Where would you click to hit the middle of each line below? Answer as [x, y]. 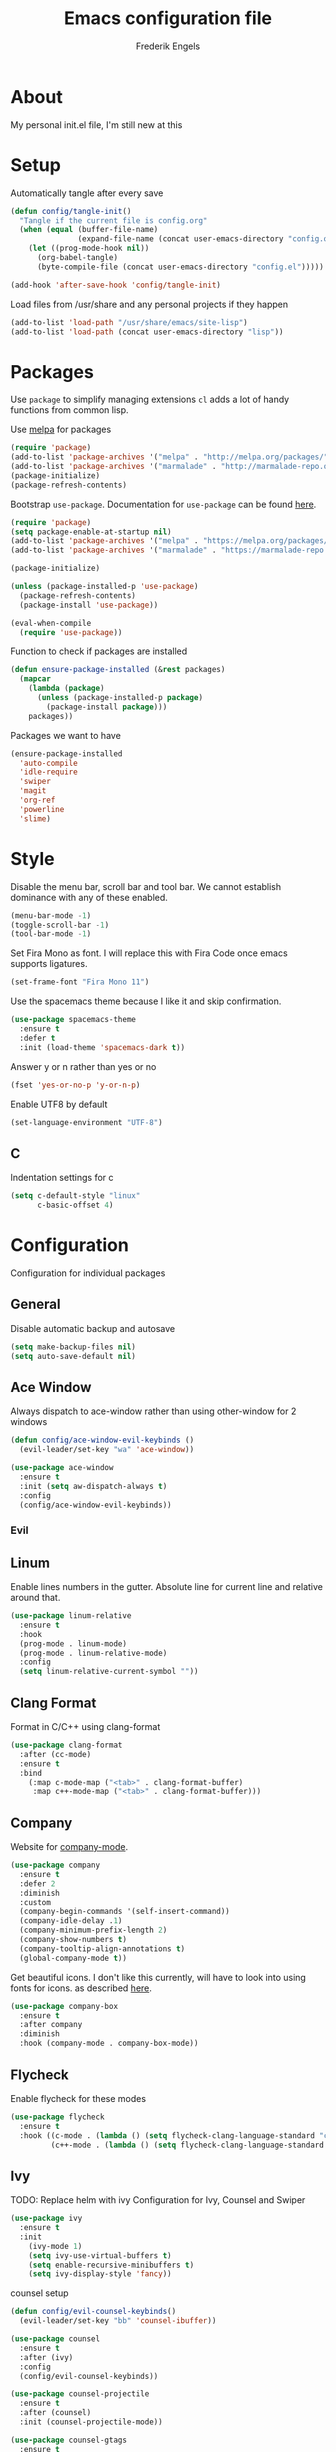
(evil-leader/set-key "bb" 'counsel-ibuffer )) [118, 2321]
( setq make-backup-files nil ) [73, 1347]
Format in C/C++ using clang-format [85, 1727]
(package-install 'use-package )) [89, 605]
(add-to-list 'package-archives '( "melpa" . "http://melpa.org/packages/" [169, 457]
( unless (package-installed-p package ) [119, 698]
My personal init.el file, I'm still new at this [96, 124]
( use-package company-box [64, 2006]
